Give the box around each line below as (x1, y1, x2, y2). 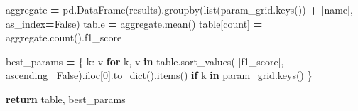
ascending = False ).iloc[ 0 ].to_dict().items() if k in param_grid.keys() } (6, 68, 313, 83)
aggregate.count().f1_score (6, 30, 122, 45)
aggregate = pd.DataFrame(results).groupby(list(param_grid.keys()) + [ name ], (6, 2, 353, 16)
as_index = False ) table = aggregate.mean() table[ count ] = (6, 16, 263, 31)
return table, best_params (6, 91, 126, 106)
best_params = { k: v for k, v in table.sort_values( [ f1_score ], (6, 53, 284, 68)
